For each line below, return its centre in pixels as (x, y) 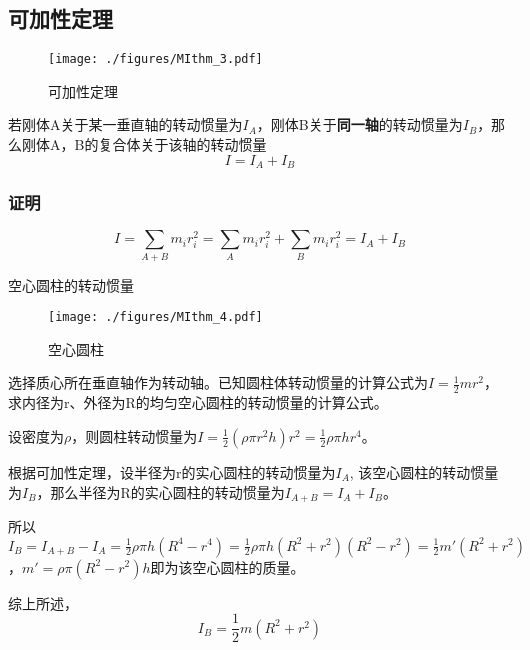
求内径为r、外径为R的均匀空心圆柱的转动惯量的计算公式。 (198, 402)
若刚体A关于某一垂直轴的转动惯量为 (125, 124)
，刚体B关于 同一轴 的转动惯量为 (359, 124)
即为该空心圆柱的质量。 (227, 566)
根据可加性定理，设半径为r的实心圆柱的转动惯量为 (172, 471)
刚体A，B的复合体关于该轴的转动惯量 (144, 144)
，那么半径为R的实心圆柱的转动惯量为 (160, 491)
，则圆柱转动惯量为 (134, 435)
